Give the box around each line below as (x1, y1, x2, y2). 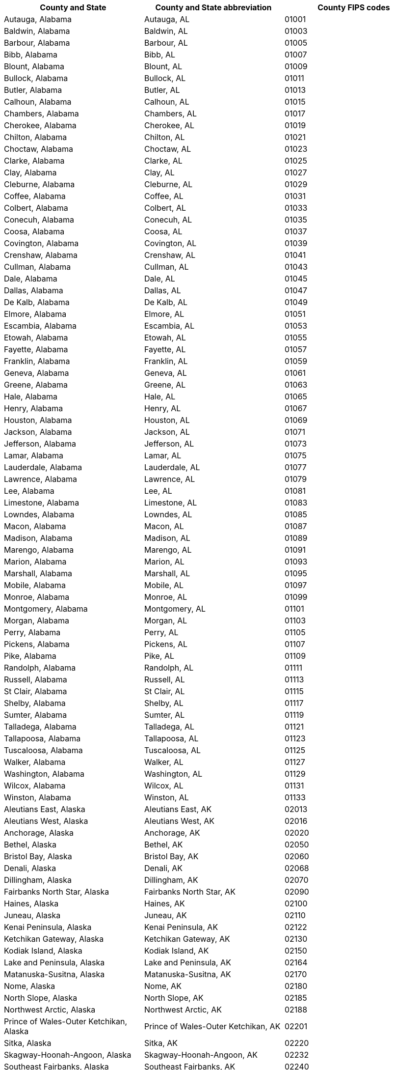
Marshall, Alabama (4, 568, 73, 578)
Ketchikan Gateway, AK (144, 934, 230, 944)
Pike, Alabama (4, 651, 56, 661)
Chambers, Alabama (4, 109, 79, 118)
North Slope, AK (144, 993, 204, 1003)
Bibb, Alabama (4, 50, 57, 59)
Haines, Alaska (4, 899, 59, 908)
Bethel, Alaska (4, 840, 56, 849)
